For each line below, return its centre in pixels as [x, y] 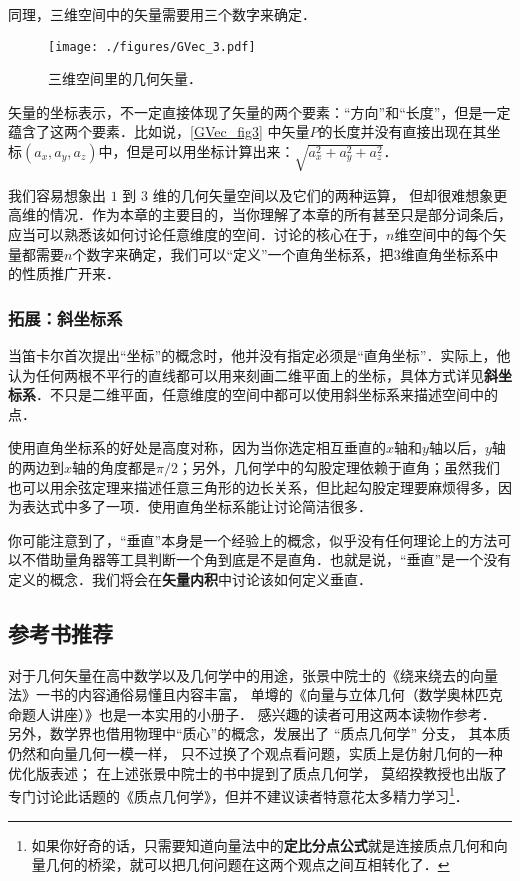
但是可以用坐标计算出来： [210, 151]
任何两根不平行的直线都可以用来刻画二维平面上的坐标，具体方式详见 [259, 374]
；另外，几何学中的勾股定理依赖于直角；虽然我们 [339, 466]
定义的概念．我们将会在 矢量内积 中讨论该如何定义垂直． [190, 578]
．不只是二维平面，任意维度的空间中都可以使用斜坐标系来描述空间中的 [267, 394]
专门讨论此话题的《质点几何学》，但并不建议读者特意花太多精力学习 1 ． [238, 794]
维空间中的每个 [443, 233]
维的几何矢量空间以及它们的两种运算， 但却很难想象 [323, 194]
